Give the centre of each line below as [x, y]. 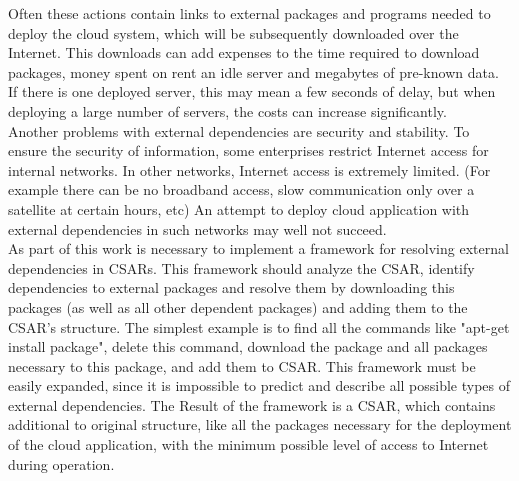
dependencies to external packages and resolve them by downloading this [231, 287]
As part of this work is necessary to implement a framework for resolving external [258, 248]
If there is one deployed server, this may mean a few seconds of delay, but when [252, 91]
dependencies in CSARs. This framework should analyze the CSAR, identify [241, 267]
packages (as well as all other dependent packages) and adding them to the [238, 306]
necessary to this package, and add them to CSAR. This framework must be [242, 365]
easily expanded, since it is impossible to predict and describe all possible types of [259, 385]
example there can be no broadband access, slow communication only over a [241, 189]
